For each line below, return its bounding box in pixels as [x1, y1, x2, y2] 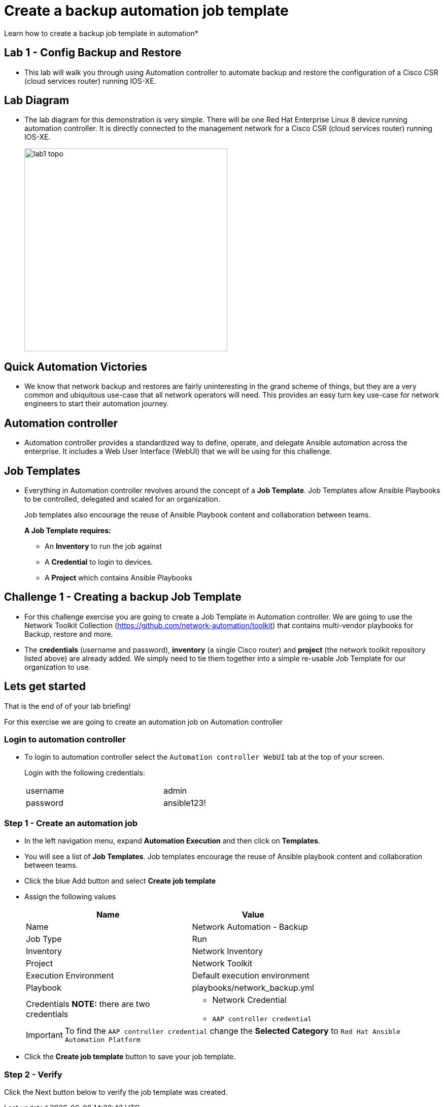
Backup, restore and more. [24, 629, 113, 638]
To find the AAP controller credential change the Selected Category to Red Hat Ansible [64, 1026, 400, 1036]
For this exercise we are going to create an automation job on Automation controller [4, 717, 283, 726]
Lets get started [4, 680, 86, 693]
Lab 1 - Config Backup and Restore [4, 46, 182, 59]
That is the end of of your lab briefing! [4, 701, 131, 710]
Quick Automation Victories [4, 360, 148, 373]
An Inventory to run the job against [45, 541, 162, 550]
